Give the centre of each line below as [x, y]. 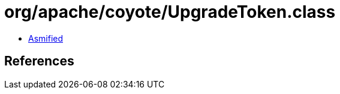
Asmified [46, 38]
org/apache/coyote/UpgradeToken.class [170, 12]
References [39, 61]
